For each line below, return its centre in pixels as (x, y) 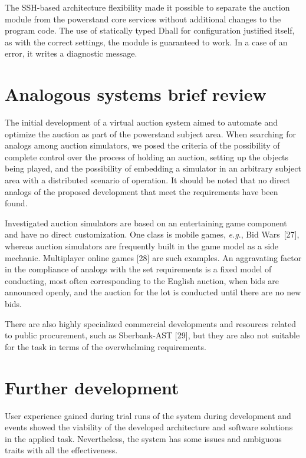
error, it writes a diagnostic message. (71, 53)
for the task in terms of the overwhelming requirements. (106, 346)
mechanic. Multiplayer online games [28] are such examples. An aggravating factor (153, 257)
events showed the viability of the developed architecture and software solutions (149, 427)
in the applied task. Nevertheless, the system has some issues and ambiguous (143, 438)
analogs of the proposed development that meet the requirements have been (142, 191)
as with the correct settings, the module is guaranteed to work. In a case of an (146, 42)
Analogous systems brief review (136, 94)
